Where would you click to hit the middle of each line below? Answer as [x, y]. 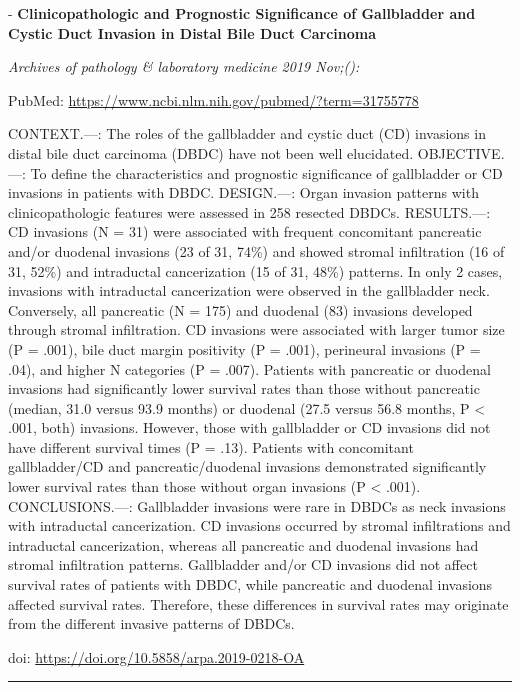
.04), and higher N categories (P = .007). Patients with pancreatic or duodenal [249, 368]
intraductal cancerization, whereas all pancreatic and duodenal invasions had [243, 544]
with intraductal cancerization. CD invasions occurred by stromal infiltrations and [259, 525]
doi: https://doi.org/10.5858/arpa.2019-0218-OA [156, 656]
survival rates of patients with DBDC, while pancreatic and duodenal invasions [250, 584]
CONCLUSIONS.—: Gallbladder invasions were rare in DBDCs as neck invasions [257, 505]
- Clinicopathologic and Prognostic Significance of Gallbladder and [242, 13]
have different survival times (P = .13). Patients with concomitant [211, 446]
